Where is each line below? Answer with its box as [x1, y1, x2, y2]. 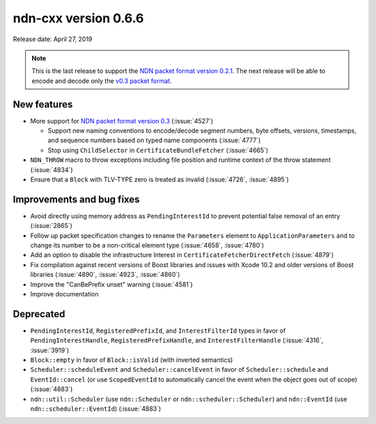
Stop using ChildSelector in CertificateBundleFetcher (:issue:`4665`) [47, 146, 269, 154]
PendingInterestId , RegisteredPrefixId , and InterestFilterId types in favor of [30, 326, 286, 335]
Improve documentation [30, 290, 99, 298]
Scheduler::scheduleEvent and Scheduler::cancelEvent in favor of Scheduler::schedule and [30, 365, 329, 374]
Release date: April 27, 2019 [13, 35, 93, 43]
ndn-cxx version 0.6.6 [13, 10, 144, 26]
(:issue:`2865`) [30, 222, 73, 230]
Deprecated [13, 308, 65, 320]
